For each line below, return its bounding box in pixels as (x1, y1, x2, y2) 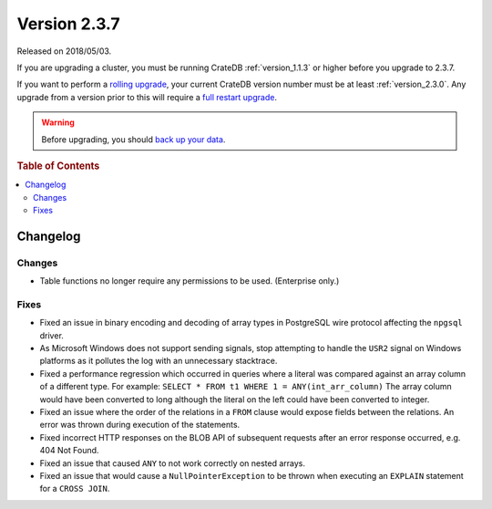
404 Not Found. (39, 445, 99, 456)
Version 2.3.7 (16, 14, 120, 34)
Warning (41, 117, 75, 128)
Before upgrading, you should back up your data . (41, 133, 226, 145)
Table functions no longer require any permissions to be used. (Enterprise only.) (39, 275, 340, 286)
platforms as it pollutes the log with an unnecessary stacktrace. (39, 356, 278, 367)
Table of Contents (16, 160, 100, 172)
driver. (39, 329, 64, 341)
